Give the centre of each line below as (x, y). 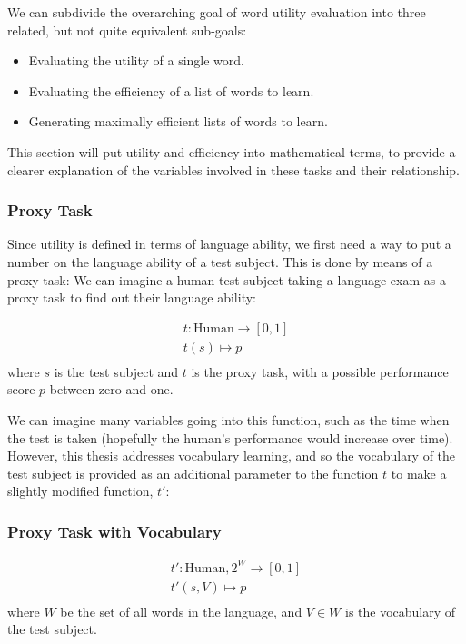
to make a (419, 473)
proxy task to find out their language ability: (132, 297)
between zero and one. (111, 389)
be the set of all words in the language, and (181, 611)
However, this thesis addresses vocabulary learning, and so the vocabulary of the (232, 456)
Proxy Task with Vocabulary (114, 531)
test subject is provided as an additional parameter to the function (193, 473)
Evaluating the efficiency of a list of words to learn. (171, 90)
